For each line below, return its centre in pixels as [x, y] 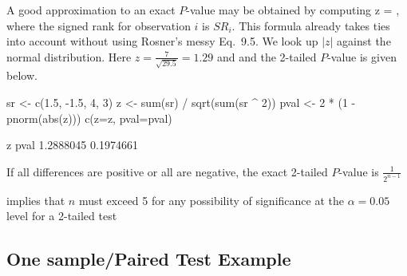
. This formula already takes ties [311, 25]
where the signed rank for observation [99, 25]
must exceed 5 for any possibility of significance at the [211, 200]
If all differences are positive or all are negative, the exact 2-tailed [167, 171]
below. [22, 75]
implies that [36, 200]
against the [364, 41]
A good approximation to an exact [91, 10]
